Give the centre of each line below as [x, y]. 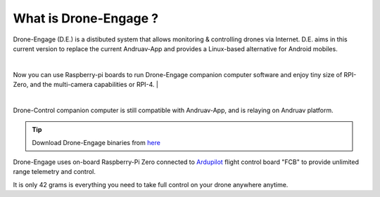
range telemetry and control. [55, 172]
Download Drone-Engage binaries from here [96, 142]
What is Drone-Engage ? [85, 18]
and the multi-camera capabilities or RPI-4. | [94, 85]
